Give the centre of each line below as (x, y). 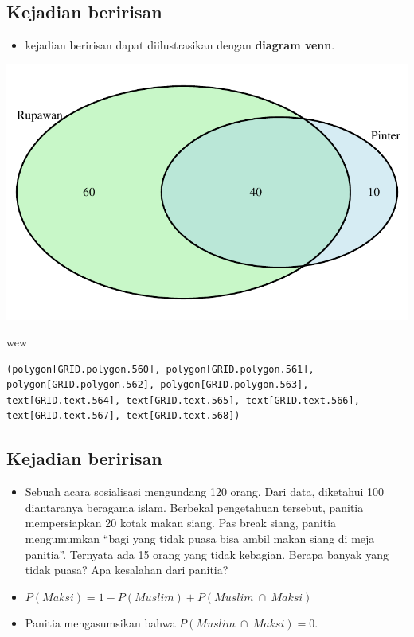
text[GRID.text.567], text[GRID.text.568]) (123, 416)
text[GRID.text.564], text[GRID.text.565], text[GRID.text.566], (183, 400)
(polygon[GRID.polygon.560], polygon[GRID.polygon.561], (160, 369)
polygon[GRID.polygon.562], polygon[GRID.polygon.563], (158, 385)
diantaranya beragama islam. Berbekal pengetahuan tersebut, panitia (194, 507)
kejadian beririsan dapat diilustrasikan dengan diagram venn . (180, 45)
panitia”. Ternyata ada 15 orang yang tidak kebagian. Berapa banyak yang (207, 554)
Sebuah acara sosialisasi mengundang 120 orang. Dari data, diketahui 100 (205, 492)
